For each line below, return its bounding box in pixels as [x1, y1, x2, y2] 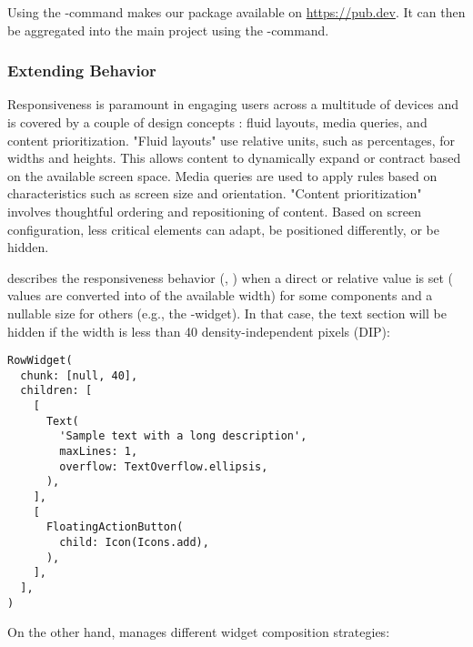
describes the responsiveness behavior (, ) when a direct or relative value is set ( [7, 268, 454, 287]
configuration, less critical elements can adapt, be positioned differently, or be [7, 219, 439, 238]
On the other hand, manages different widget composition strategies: [7, 622, 390, 642]
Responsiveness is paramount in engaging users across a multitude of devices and [7, 95, 459, 114]
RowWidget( [7, 354, 73, 368]
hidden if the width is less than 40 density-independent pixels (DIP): [7, 321, 390, 340]
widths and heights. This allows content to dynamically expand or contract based [7, 148, 461, 167]
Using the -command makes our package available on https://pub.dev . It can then [7, 3, 466, 21]
